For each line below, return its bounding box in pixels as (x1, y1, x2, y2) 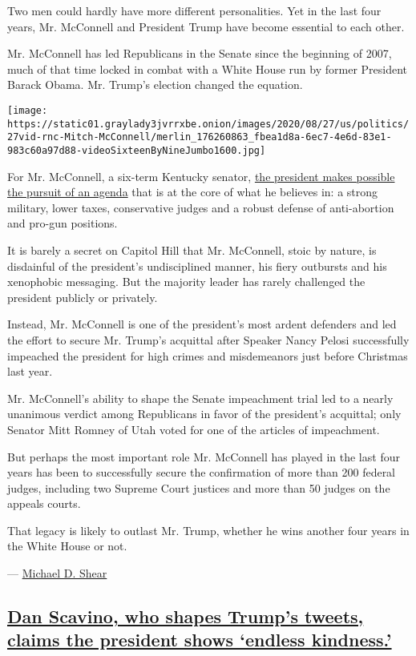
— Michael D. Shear (7, 565, 107, 582)
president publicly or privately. (7, 288, 158, 305)
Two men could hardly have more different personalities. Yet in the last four (7, 2, 382, 18)
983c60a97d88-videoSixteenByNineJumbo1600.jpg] (7, 144, 266, 156)
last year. (7, 363, 53, 380)
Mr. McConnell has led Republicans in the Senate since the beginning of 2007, (7, 45, 392, 62)
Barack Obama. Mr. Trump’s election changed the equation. (7, 76, 303, 93)
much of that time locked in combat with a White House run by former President (7, 60, 408, 77)
